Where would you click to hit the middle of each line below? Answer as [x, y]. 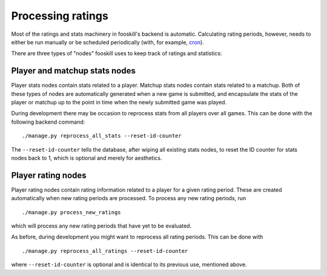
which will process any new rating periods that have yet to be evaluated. [101, 226]
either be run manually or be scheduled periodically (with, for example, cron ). [107, 42]
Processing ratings [60, 16]
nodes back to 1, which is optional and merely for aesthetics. [87, 158]
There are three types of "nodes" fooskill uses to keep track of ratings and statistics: [117, 53]
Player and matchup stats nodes [73, 71]
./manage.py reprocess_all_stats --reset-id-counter [102, 136]
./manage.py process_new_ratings [71, 212]
